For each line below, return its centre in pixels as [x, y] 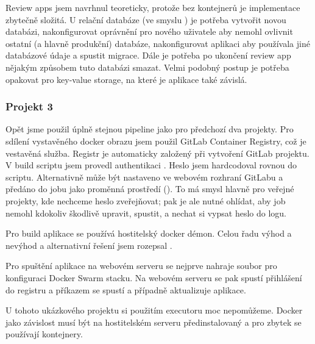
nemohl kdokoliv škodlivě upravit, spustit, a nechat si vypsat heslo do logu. [146, 213]
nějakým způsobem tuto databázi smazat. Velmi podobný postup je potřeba [147, 67]
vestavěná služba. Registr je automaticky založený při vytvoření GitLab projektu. [157, 153]
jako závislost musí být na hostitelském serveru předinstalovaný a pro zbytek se [154, 322]
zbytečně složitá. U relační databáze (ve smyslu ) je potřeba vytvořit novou [146, 19]
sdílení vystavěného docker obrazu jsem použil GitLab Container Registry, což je [156, 141]
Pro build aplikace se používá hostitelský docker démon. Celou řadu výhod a [149, 233]
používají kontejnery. [44, 334]
